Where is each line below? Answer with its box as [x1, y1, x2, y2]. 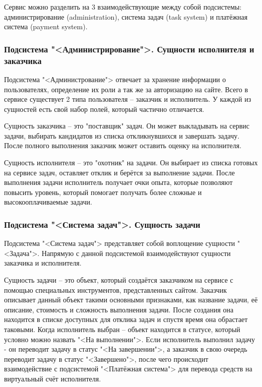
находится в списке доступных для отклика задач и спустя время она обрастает [4, 314, 248, 325]
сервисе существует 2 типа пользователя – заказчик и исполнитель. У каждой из [4, 94, 251, 104]
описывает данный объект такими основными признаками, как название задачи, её [4, 294, 258, 305]
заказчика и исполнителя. [4, 257, 82, 268]
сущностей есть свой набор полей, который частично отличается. [4, 103, 205, 114]
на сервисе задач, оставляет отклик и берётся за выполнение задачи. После [4, 167, 235, 177]
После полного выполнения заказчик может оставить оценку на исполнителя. [4, 140, 242, 151]
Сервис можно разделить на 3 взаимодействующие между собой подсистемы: [4, 2, 242, 12]
